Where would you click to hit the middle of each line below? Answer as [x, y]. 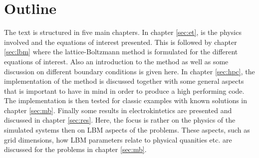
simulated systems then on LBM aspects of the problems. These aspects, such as [127, 130]
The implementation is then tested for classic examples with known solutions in [126, 100]
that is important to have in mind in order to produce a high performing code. [124, 90]
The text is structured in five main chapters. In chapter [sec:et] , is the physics [123, 32]
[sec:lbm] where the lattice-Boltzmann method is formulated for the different [121, 52]
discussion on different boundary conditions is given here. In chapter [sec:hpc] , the [129, 71]
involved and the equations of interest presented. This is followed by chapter [121, 42]
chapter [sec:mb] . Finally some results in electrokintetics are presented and [118, 110]
